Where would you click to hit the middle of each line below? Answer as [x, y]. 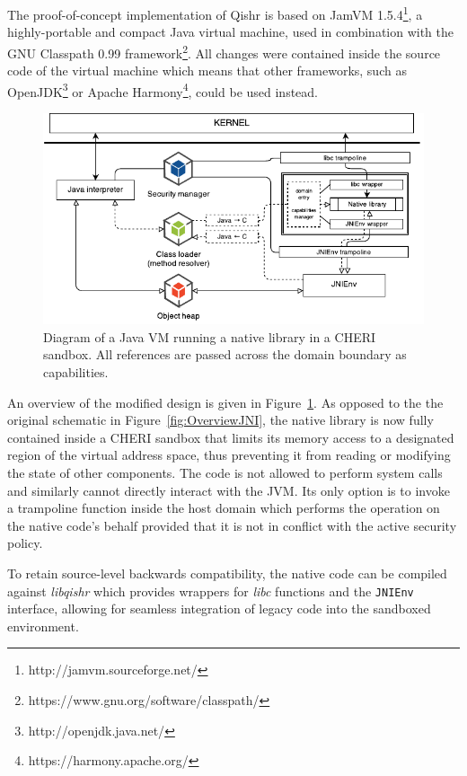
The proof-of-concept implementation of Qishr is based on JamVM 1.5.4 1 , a [215, 13]
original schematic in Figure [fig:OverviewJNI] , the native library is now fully [220, 420]
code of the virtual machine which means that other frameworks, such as [207, 71]
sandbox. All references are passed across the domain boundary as [225, 354]
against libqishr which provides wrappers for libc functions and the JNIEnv [211, 591]
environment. [43, 626]
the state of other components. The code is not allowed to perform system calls [225, 472]
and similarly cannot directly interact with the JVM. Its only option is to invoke [229, 490]
